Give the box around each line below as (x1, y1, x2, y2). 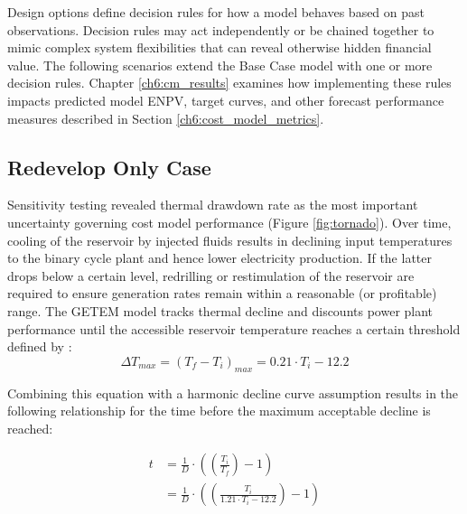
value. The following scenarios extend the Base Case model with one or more (7, 55, 433, 74)
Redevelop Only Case (7, 153, 211, 181)
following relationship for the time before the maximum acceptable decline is (7, 401, 431, 420)
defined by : (7, 337, 72, 356)
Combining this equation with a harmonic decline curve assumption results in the (7, 383, 459, 402)
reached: (7, 418, 53, 437)
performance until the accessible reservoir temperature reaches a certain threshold (7, 319, 461, 338)
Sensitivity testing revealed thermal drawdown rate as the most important (7, 195, 418, 214)
